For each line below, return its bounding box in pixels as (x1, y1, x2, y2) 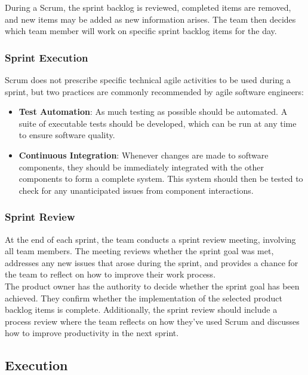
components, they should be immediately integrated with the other (19, 160, 264, 173)
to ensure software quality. (19, 129, 115, 141)
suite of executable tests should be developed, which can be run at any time (19, 117, 297, 129)
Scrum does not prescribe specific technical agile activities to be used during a (5, 74, 291, 86)
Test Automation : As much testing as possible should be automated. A (19, 105, 288, 118)
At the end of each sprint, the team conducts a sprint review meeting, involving (5, 233, 296, 245)
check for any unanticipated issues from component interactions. (19, 184, 254, 196)
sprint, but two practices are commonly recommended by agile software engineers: (5, 85, 304, 97)
